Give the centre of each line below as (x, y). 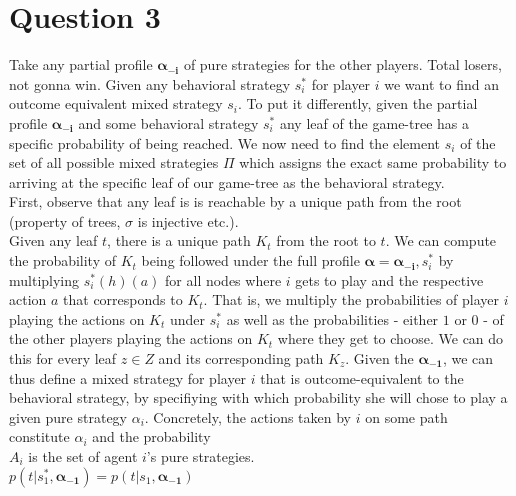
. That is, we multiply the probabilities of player (351, 299)
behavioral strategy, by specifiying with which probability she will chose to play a (258, 397)
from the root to (326, 240)
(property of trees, (65, 220)
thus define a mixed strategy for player (128, 377)
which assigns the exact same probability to (373, 162)
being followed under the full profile (250, 260)
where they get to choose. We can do (390, 338)
